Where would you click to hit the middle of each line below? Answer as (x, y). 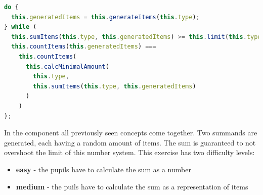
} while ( (20, 27)
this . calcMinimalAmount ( (67, 66)
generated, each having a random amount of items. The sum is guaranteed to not (130, 142)
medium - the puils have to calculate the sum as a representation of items (132, 186)
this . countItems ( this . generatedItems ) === (84, 47)
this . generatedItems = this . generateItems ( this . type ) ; (105, 17)
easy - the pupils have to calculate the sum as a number (103, 169)
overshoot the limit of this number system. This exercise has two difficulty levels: (129, 152)
